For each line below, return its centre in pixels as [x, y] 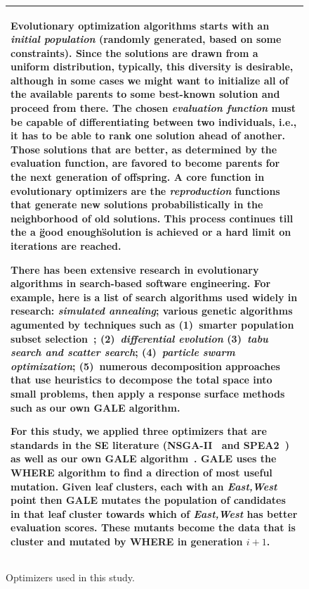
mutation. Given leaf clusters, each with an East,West [144, 486]
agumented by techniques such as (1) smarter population [152, 324]
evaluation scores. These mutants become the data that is [153, 527]
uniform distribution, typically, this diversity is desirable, [152, 66]
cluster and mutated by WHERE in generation [127, 541]
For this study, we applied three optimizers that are [139, 431]
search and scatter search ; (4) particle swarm [123, 352]
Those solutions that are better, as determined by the [144, 149]
